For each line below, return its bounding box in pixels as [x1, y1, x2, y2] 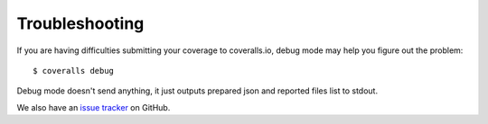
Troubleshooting [16, 13, 145, 33]
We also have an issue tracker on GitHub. [16, 102, 171, 112]
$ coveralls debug [33, 66, 115, 75]
